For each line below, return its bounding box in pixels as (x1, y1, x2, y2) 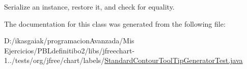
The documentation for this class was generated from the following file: (4, 18, 226, 29)
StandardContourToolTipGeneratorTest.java (104, 55, 243, 65)
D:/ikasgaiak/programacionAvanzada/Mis (4, 35, 134, 46)
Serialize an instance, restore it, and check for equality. (4, 2, 175, 12)
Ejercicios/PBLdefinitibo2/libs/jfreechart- (4, 45, 135, 55)
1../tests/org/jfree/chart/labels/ (4, 55, 105, 65)
